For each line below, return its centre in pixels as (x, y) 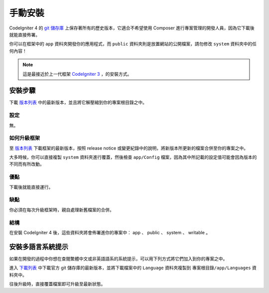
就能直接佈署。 (24, 34)
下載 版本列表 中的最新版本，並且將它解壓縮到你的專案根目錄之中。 (78, 103)
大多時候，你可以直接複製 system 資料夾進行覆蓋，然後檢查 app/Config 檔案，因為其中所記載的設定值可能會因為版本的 (133, 157)
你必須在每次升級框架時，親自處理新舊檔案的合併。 (62, 210)
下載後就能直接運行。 (31, 187)
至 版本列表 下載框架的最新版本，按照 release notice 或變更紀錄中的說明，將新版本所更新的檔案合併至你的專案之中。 (129, 148)
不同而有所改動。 (27, 164)
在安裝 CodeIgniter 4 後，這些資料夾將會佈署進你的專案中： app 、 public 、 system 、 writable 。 (110, 232)
